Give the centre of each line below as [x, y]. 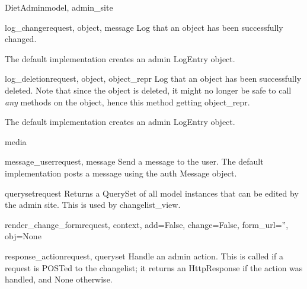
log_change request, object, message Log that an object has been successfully [144, 27]
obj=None [23, 236]
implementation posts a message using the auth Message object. [121, 173]
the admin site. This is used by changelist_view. [93, 205]
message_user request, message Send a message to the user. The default [134, 161]
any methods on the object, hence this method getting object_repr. [127, 102]
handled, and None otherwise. [59, 279]
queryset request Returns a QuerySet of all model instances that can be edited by [152, 193]
